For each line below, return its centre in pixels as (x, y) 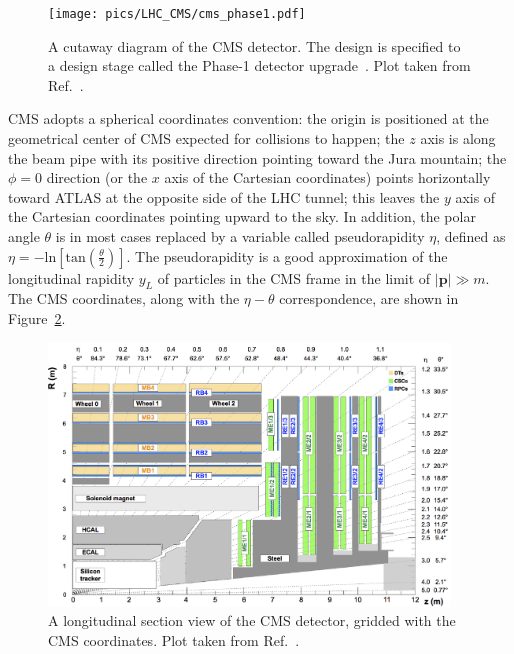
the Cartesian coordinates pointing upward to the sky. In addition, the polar (242, 216)
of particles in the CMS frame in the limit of (294, 277)
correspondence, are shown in (369, 298)
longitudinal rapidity (71, 277)
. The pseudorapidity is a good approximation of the (287, 255)
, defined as (471, 236)
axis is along (458, 138)
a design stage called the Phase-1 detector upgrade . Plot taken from (259, 65)
